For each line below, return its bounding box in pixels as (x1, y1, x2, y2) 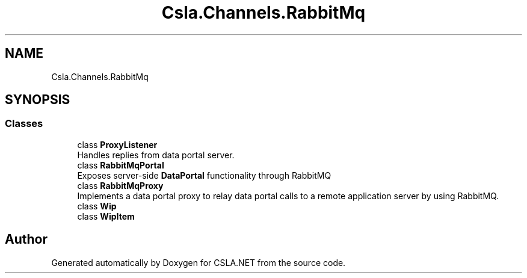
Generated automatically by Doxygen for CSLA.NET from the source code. (51, 257, 346, 268)
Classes (5, 117, 43, 130)
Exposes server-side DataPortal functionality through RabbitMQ (77, 170, 331, 181)
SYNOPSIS (5, 92, 70, 108)
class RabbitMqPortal (77, 159, 164, 170)
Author (5, 232, 48, 247)
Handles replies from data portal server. (77, 149, 235, 160)
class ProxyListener (77, 139, 158, 150)
